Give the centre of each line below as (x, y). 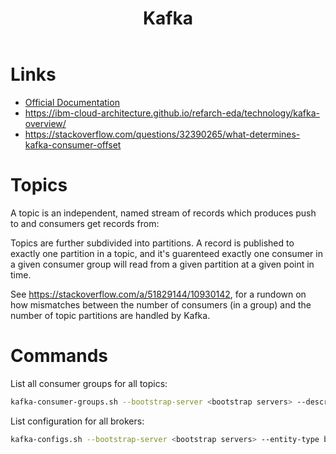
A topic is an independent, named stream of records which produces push (163, 213)
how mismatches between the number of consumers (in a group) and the (161, 304)
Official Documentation (72, 102)
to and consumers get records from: (85, 223)
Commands (59, 356)
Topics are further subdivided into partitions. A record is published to (152, 243)
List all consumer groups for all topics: (89, 383)
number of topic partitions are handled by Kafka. (110, 315)
